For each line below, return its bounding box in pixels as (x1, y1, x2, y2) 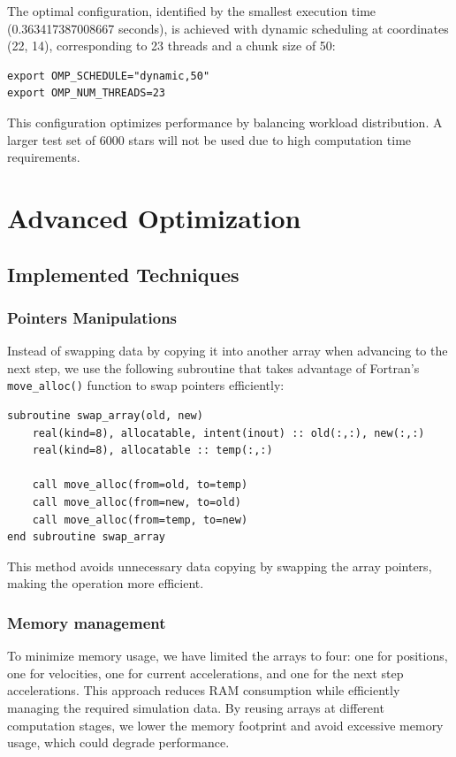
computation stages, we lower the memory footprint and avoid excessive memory (7, 715, 444, 734)
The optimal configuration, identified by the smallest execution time (7, 2, 376, 19)
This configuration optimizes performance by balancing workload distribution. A (7, 112, 443, 131)
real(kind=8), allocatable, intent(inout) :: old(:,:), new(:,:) (32, 426, 425, 440)
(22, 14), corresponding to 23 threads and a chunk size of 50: (7, 36, 336, 55)
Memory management (7, 611, 166, 633)
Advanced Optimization (7, 199, 301, 235)
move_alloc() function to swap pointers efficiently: (7, 376, 285, 394)
